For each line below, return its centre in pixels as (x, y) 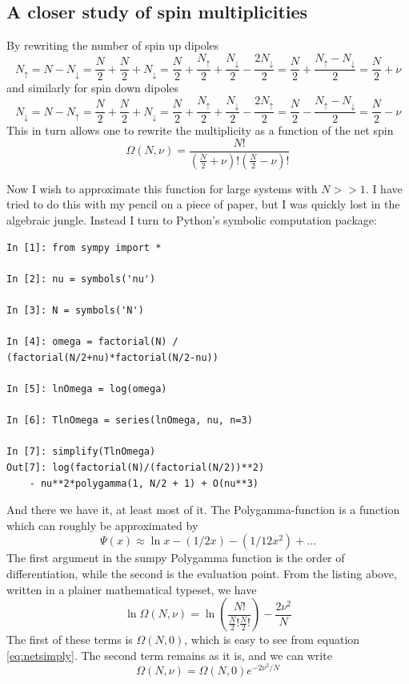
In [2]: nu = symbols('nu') (81, 279)
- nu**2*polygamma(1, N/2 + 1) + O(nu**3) (144, 483)
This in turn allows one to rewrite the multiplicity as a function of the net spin (200, 130)
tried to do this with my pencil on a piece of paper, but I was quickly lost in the (203, 204)
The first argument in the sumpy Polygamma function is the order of (176, 558)
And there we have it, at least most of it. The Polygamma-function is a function (203, 510)
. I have (384, 188)
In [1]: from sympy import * (84, 247)
